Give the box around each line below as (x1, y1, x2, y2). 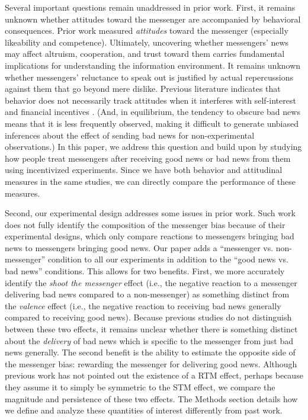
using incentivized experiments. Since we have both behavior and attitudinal (5, 163, 283, 176)
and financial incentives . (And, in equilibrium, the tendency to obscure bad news (5, 105, 300, 118)
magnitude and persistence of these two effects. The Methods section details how (5, 392, 298, 405)
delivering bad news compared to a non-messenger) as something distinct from (5, 288, 290, 300)
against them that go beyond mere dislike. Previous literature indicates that (5, 82, 281, 95)
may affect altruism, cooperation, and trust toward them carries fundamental (5, 47, 285, 60)
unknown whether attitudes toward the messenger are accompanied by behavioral (5, 12, 301, 25)
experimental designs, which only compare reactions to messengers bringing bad (5, 230, 294, 242)
